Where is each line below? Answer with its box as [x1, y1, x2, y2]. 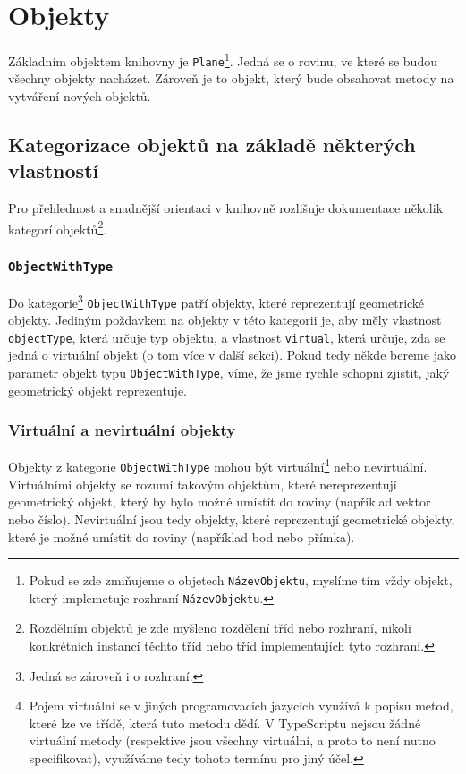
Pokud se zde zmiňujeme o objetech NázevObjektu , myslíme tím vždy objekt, [29, 571, 453, 590]
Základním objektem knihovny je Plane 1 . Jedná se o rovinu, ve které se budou [8, 49, 437, 70]
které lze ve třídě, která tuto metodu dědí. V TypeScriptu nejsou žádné [29, 713, 421, 732]
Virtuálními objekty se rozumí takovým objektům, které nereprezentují [8, 474, 397, 493]
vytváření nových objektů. [8, 87, 151, 106]
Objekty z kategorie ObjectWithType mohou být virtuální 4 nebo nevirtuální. [8, 455, 428, 476]
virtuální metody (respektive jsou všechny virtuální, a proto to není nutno [29, 731, 436, 750]
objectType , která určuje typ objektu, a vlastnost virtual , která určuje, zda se [8, 327, 445, 346]
